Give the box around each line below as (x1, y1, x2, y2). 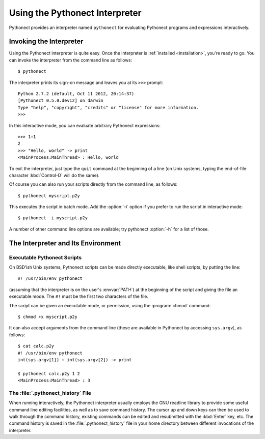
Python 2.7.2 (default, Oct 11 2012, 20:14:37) (18, 91, 134, 97)
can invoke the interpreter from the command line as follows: (9, 57, 132, 63)
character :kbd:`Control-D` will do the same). (9, 172, 100, 178)
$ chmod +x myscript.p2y (18, 314, 78, 320)
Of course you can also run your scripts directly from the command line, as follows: (9, 181, 178, 187)
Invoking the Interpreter (9, 37, 83, 46)
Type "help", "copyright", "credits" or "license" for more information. (18, 105, 199, 110)
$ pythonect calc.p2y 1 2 (18, 371, 80, 376)
